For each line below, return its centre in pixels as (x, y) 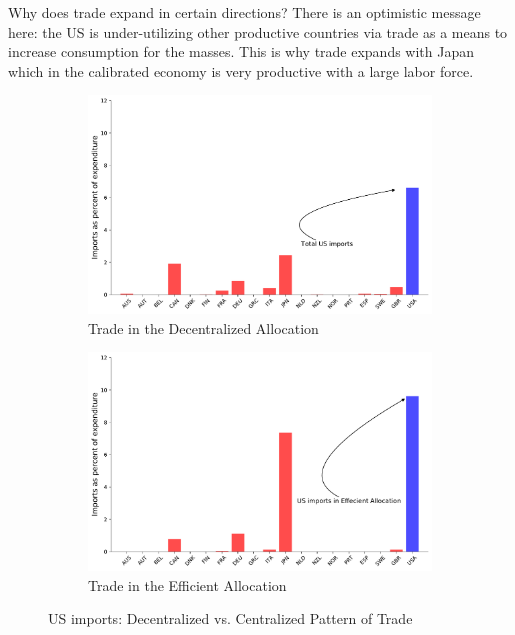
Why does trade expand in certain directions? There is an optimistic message (244, 12)
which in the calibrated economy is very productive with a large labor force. (241, 70)
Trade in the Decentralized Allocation (203, 327)
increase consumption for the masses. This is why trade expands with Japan (241, 51)
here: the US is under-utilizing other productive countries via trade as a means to (258, 31)
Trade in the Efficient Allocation (187, 584)
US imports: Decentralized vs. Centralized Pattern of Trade (230, 618)
